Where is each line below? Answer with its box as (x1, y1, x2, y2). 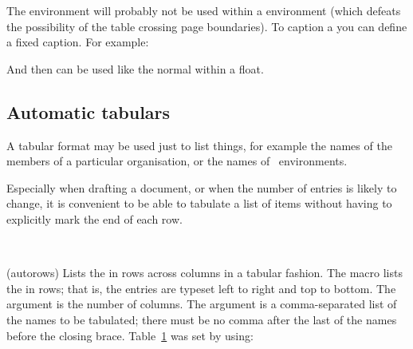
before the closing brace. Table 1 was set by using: (6, 327, 254, 343)
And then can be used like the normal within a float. (6, 60, 264, 77)
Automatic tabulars (6, 99, 171, 124)
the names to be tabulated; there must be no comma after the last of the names (6, 311, 397, 327)
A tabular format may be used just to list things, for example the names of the (6, 137, 392, 153)
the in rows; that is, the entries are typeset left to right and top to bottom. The (6, 280, 396, 296)
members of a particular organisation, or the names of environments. (6, 153, 348, 169)
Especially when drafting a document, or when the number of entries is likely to (6, 179, 397, 196)
